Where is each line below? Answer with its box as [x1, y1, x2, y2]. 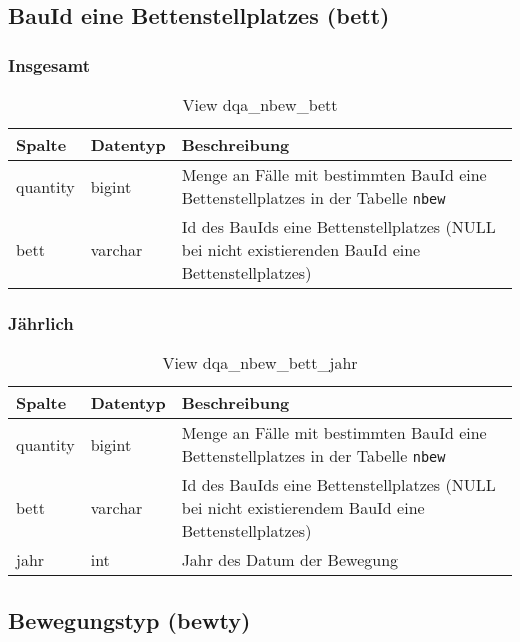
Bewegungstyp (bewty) [8, 604, 251, 635]
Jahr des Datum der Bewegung [181, 548, 399, 572]
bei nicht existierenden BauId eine [181, 238, 421, 261]
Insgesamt [8, 52, 91, 77]
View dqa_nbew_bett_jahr [162, 351, 358, 375]
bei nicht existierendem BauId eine [181, 496, 425, 520]
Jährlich [8, 310, 74, 335]
